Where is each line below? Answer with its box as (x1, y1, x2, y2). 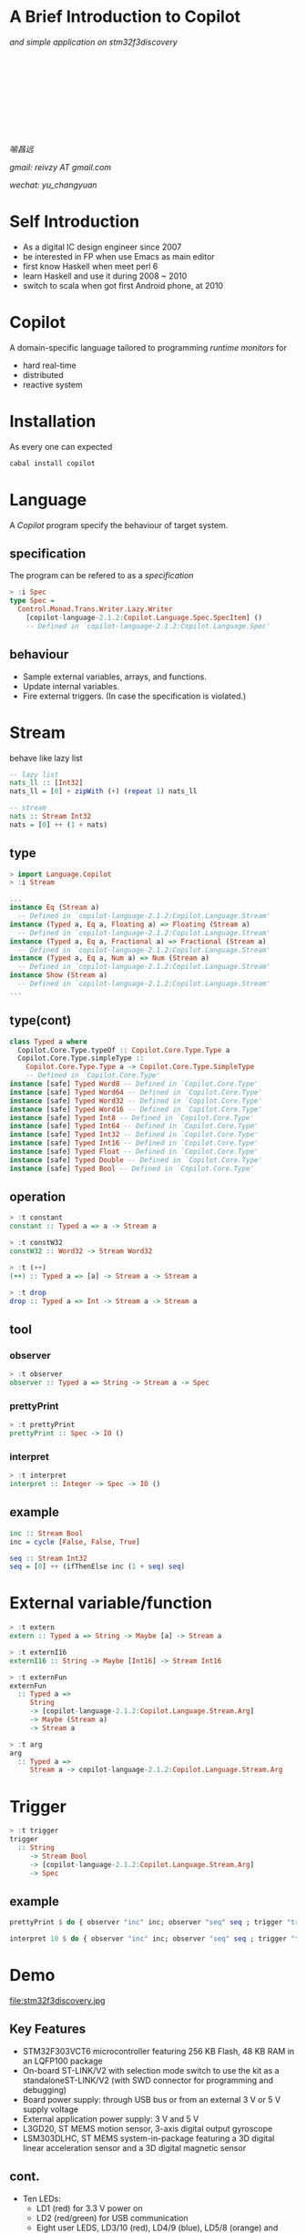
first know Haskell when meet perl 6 (22, 260, 158, 271)
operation (9, 1189, 66, 1205)
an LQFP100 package (22, 2055, 103, 2066)
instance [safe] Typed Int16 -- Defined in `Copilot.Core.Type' (9, 1138, 259, 1148)
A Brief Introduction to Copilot (9, 6, 241, 27)
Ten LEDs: (22, 2193, 61, 2204)
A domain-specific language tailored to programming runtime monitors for (9, 342, 287, 352)
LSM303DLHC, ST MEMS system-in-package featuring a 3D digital (22, 2133, 275, 2144)
